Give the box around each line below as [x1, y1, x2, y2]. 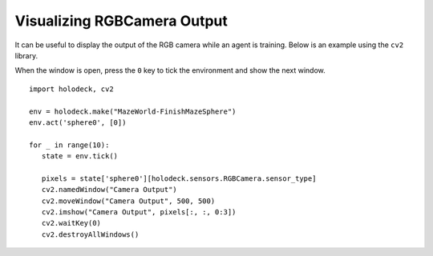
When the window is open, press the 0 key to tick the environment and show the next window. [14, 66, 326, 75]
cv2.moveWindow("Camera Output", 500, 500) [41, 196, 216, 206]
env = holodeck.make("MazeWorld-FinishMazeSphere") [29, 106, 237, 116]
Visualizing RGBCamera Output [14, 12, 229, 30]
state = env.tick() [41, 152, 119, 161]
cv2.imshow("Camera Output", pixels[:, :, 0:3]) [41, 208, 237, 217]
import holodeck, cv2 [29, 84, 114, 94]
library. [14, 50, 38, 60]
